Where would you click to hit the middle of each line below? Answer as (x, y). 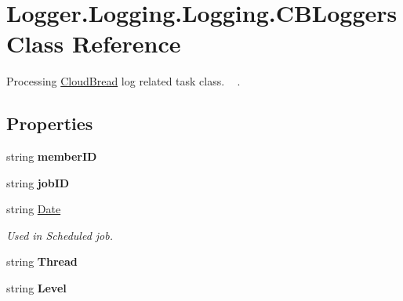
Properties (50, 123)
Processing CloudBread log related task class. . (123, 81)
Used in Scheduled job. (60, 235)
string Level (36, 288)
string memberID (52, 156)
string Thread (42, 261)
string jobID (38, 182)
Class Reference (94, 44)
